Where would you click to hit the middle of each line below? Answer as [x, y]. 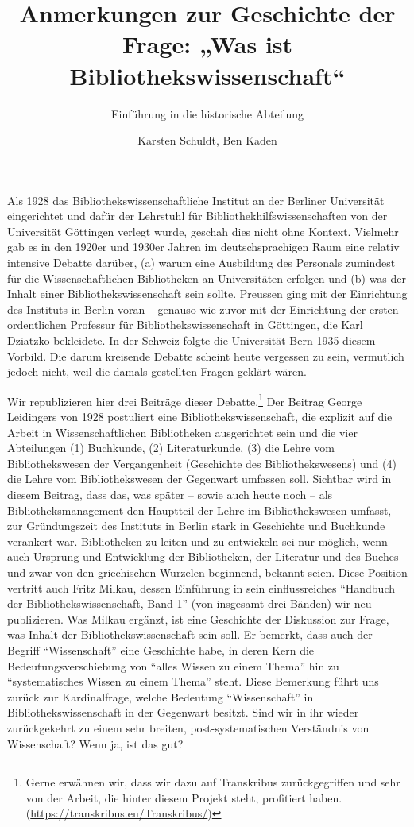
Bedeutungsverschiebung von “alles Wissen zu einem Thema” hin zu [173, 665]
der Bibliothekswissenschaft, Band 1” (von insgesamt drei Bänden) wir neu [190, 603]
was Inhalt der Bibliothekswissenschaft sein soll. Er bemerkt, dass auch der [190, 634]
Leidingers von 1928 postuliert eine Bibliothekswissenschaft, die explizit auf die [200, 417]
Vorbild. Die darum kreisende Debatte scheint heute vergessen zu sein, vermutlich [206, 356]
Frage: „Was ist [207, 44]
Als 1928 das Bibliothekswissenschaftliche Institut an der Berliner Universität [196, 200]
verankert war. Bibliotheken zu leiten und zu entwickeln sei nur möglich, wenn [197, 541]
